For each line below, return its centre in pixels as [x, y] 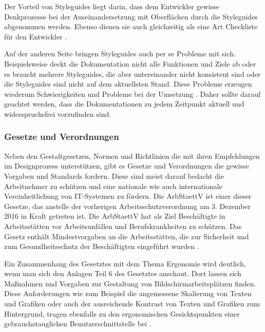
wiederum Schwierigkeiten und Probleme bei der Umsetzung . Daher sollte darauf [132, 94]
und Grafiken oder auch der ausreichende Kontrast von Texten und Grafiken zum [132, 304]
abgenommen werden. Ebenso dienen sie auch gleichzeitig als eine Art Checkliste [131, 26]
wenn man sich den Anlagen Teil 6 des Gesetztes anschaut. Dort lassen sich [123, 273]
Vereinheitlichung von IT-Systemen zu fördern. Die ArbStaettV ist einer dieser [128, 196]
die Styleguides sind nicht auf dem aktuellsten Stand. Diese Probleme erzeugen [128, 84]
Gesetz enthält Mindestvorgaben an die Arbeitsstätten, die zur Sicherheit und [127, 236]
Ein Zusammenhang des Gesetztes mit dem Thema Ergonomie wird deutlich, [125, 263]
